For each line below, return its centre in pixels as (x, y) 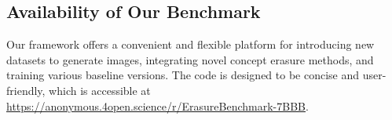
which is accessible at (100, 90)
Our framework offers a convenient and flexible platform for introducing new (191, 44)
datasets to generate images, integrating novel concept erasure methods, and (190, 59)
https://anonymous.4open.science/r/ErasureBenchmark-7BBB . (158, 105)
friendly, (26, 90)
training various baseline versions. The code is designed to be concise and (183, 75)
